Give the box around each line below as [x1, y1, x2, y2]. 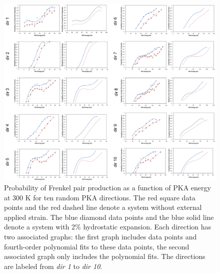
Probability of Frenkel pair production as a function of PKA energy [4, 182, 211, 192]
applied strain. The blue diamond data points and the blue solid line [4, 211, 214, 222]
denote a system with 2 [4, 221, 75, 232]
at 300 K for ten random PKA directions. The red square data [4, 192, 195, 202]
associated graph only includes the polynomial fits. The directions [4, 251, 205, 261]
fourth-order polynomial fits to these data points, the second [4, 241, 189, 251]
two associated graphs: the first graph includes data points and [4, 231, 197, 241]
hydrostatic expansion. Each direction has [83, 221, 211, 232]
